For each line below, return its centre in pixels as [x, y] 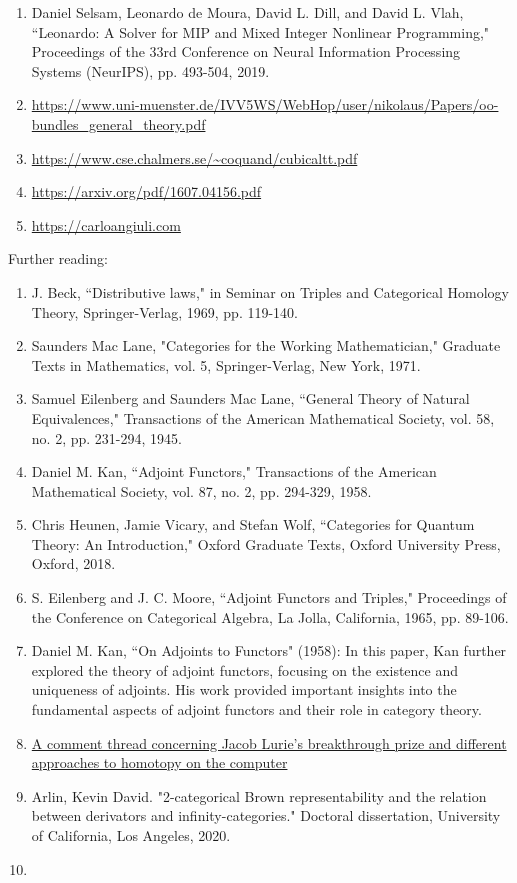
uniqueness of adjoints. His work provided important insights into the [244, 689]
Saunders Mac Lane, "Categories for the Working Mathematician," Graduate [266, 345]
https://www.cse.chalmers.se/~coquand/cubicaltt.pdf [194, 157]
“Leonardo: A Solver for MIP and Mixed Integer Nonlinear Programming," [260, 31]
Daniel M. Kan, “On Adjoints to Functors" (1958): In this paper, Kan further [269, 650]
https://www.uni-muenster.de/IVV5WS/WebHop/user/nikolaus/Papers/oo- [265, 104]
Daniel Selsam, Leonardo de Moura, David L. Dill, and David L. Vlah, [247, 12]
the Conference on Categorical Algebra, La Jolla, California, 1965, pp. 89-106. [270, 616]
